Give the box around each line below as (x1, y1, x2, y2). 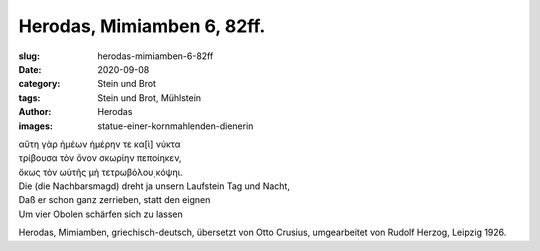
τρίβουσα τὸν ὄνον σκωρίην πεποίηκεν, (18, 152, 182, 164)
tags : (18, 91, 41, 104)
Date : (18, 63, 42, 75)
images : (18, 120, 54, 132)
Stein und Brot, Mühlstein (97, 91, 202, 104)
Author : (18, 106, 52, 118)
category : (18, 78, 61, 90)
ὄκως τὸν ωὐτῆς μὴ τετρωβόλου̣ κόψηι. (18, 166, 184, 178)
